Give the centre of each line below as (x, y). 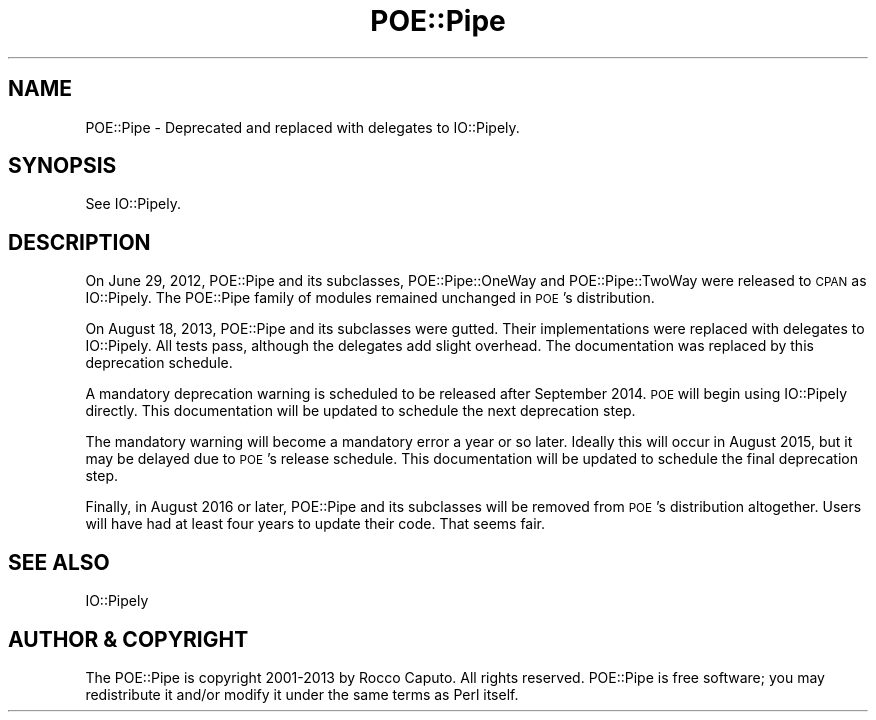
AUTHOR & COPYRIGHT (128, 639)
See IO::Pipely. (133, 204)
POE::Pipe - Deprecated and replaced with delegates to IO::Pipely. (302, 127)
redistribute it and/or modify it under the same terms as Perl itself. (302, 694)
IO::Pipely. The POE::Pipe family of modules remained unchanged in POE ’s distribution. (370, 298)
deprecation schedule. (159, 363)
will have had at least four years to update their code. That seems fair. (315, 524)
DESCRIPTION (79, 242)
